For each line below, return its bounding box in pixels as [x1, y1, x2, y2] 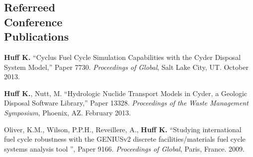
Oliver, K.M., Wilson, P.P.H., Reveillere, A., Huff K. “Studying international [4, 124, 242, 134]
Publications [4, 29, 69, 44]
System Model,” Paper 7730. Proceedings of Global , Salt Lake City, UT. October [4, 61, 249, 72]
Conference [4, 14, 63, 29]
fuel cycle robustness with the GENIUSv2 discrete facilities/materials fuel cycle [4, 134, 246, 144]
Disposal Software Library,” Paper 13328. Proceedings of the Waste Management [4, 98, 249, 108]
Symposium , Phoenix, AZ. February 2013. [4, 107, 131, 117]
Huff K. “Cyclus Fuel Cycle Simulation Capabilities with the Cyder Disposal [4, 52, 241, 62]
